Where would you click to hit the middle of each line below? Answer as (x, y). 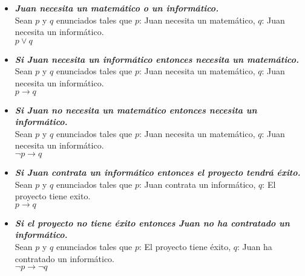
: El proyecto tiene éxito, (185, 246)
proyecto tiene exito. (53, 196)
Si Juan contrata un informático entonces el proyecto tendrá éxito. (158, 172)
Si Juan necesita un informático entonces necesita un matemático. (157, 59)
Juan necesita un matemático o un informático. (117, 8)
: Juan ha (255, 246)
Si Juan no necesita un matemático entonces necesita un (136, 110)
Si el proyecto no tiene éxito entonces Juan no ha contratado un (152, 223)
